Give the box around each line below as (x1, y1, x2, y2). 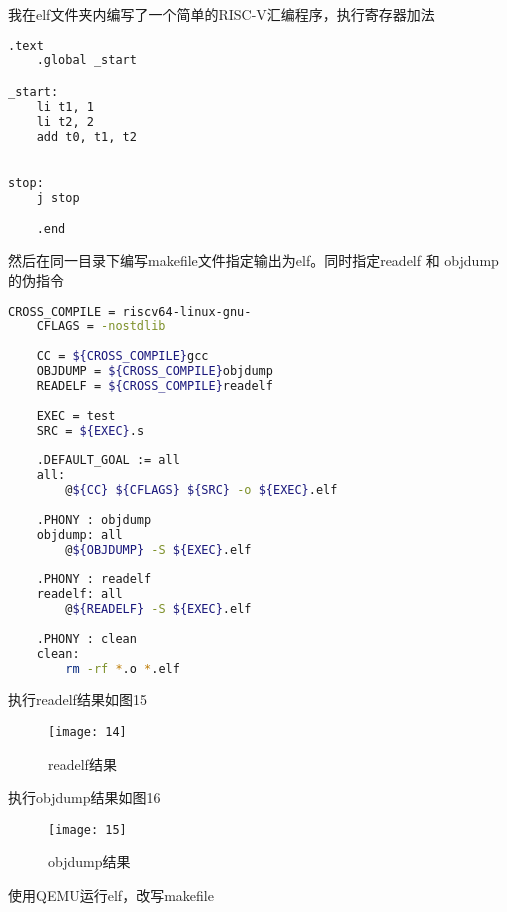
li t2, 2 (36, 114, 94, 129)
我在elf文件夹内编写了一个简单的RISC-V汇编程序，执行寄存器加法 (8, 4, 435, 24)
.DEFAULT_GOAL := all (36, 453, 180, 468)
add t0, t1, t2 (36, 129, 137, 144)
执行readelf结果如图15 (8, 689, 147, 710)
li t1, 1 (36, 99, 94, 114)
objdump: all (36, 527, 123, 542)
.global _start (36, 53, 137, 68)
